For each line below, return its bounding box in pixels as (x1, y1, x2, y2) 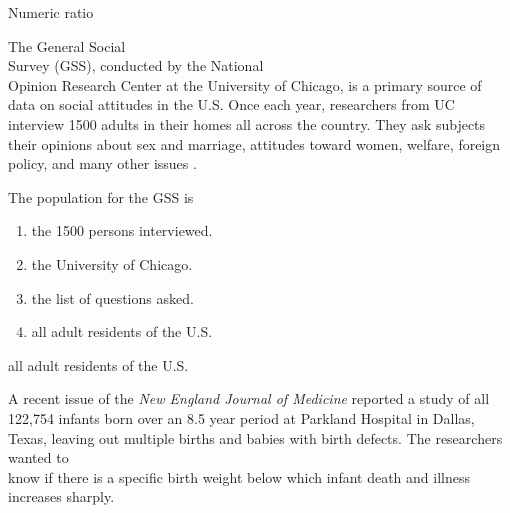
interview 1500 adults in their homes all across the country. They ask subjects (8, 113, 486, 134)
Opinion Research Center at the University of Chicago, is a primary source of (8, 74, 482, 95)
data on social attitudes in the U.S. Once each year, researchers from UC (8, 94, 455, 115)
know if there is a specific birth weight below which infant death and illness (8, 466, 470, 487)
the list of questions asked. (31, 287, 194, 308)
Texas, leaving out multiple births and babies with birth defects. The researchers (8, 427, 503, 448)
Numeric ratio (8, 2, 94, 22)
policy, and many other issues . (8, 153, 197, 174)
